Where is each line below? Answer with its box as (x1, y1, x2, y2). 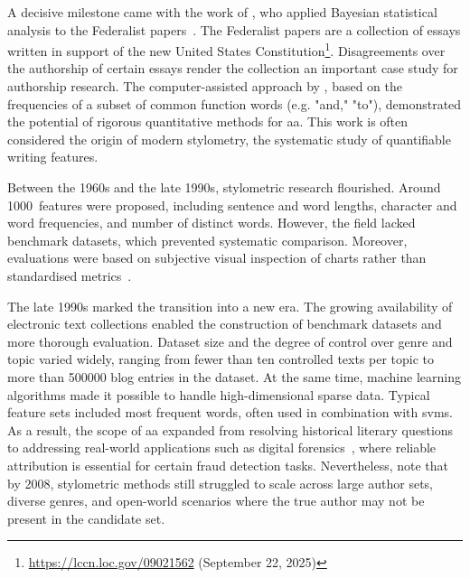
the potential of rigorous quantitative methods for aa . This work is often (7, 112, 409, 131)
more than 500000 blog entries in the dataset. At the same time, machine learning (7, 367, 461, 386)
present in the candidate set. (7, 508, 165, 527)
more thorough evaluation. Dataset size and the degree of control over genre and (7, 331, 453, 350)
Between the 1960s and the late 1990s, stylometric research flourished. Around (7, 178, 441, 196)
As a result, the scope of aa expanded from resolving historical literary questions (7, 420, 454, 439)
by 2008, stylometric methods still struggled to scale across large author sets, (7, 473, 434, 492)
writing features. (7, 147, 99, 166)
